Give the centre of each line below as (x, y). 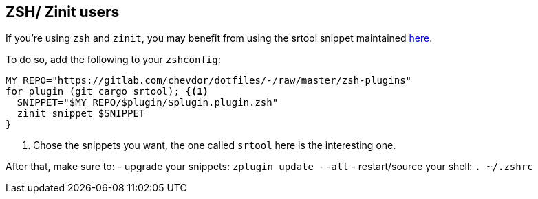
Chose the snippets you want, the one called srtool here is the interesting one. (215, 145)
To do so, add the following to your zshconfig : (113, 60)
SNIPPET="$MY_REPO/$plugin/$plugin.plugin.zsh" (148, 103)
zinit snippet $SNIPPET (81, 114)
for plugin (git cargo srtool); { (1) (107, 92)
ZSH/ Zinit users (63, 12)
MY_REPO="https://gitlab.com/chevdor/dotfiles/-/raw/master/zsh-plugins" (209, 81)
